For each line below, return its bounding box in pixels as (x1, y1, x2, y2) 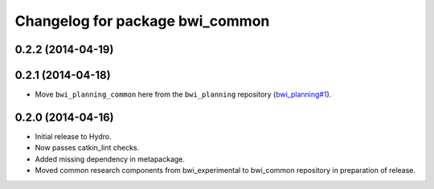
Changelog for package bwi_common (14, 12, 270, 30)
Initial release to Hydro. (35, 131, 112, 141)
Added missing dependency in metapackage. (35, 154, 185, 164)
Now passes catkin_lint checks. (35, 143, 140, 153)
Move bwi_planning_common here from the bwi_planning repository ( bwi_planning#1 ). (35, 89, 332, 100)
